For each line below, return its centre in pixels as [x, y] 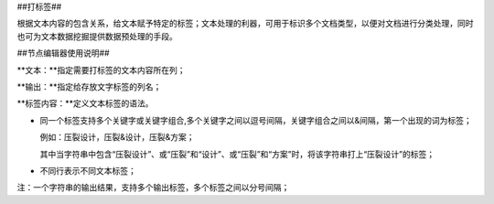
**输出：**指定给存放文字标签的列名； [89, 86]
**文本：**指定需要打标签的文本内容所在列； [102, 70]
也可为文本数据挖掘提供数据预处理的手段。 [97, 36]
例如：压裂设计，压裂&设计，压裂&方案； [118, 137]
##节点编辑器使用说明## [63, 53]
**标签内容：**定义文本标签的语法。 [86, 103]
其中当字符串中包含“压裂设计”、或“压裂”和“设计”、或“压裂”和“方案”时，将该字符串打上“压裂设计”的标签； [237, 154]
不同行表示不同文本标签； [88, 170]
